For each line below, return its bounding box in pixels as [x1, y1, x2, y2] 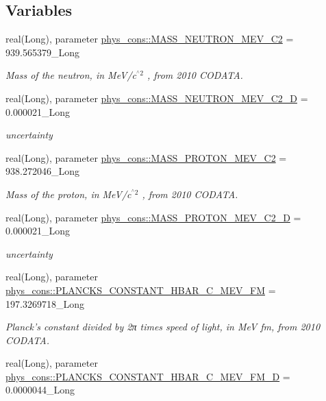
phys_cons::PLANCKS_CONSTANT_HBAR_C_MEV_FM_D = [5, 369, 290, 383]
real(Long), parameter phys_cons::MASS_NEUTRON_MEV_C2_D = [5, 90, 308, 105]
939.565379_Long [5, 45, 79, 59]
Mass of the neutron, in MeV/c [5, 68, 136, 82]
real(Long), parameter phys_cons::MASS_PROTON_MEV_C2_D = [5, 210, 301, 224]
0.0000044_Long [5, 382, 75, 397]
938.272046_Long [5, 164, 79, 178]
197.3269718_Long [5, 296, 84, 311]
